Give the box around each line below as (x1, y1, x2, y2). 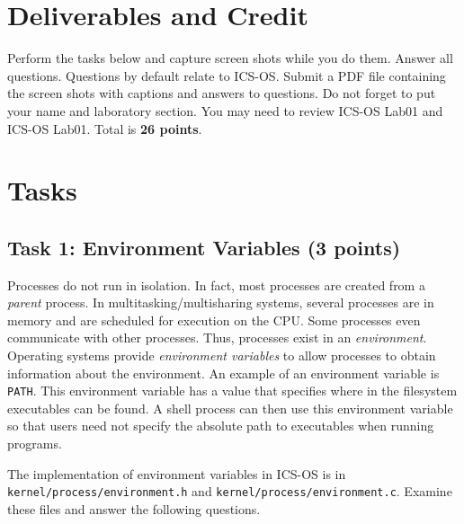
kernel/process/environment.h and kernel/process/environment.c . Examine (7, 482, 452, 501)
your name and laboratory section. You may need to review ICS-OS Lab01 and (7, 101, 443, 120)
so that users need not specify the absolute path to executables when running (7, 416, 434, 435)
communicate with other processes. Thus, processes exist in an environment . (7, 328, 427, 347)
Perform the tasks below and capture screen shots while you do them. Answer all (7, 49, 453, 67)
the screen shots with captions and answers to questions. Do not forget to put (7, 84, 436, 102)
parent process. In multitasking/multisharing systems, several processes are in (7, 293, 434, 312)
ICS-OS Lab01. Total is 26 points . (7, 119, 202, 138)
